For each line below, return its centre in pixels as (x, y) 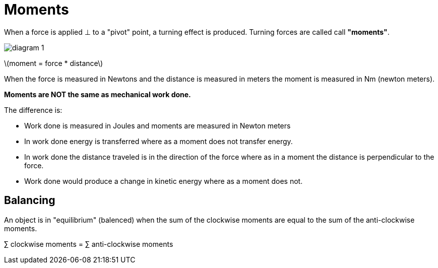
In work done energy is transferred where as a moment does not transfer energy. (159, 141)
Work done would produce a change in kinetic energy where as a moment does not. (164, 181)
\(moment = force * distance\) (54, 63)
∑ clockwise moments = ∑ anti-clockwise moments (89, 244)
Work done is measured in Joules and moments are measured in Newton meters (158, 125)
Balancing (30, 200)
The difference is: (33, 110)
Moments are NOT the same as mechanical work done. (98, 94)
